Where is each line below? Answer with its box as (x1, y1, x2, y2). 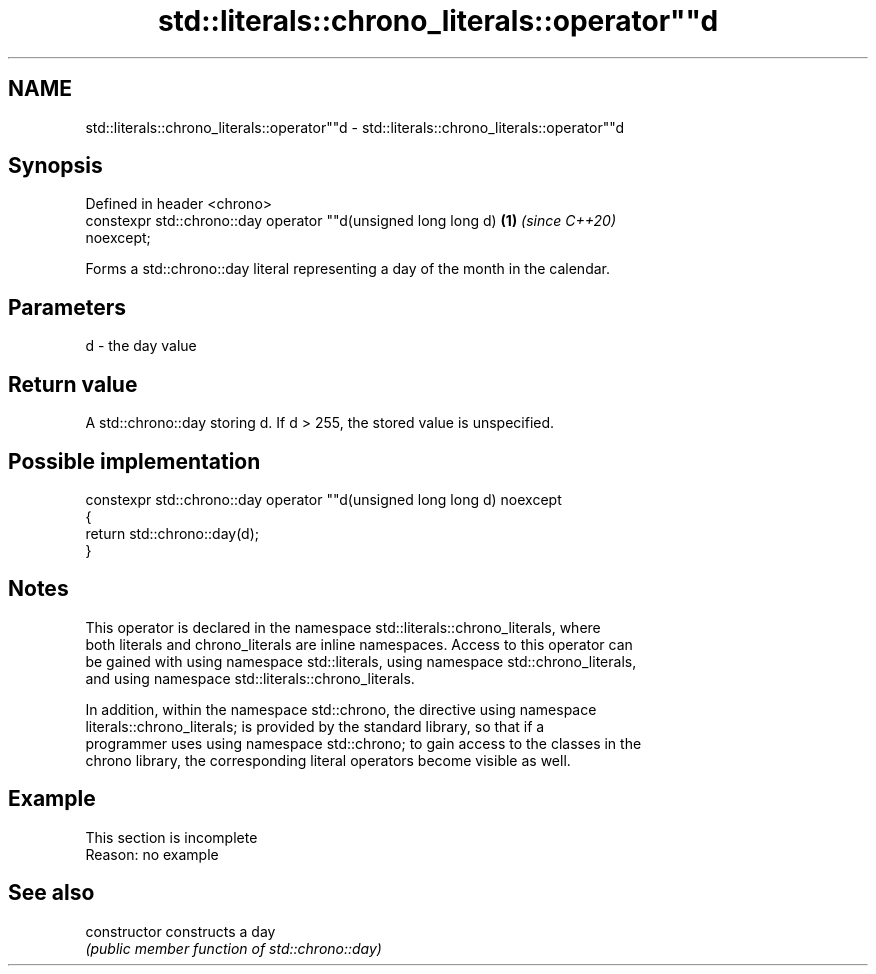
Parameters (8, 294, 126, 320)
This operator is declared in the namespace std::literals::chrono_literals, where (85, 618, 601, 636)
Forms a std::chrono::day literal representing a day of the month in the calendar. (85, 260, 611, 278)
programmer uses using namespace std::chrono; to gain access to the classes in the (85, 734, 642, 752)
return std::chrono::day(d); (85, 524, 260, 542)
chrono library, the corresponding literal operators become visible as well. (85, 751, 571, 769)
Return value (8, 371, 138, 397)
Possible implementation (8, 448, 261, 474)
